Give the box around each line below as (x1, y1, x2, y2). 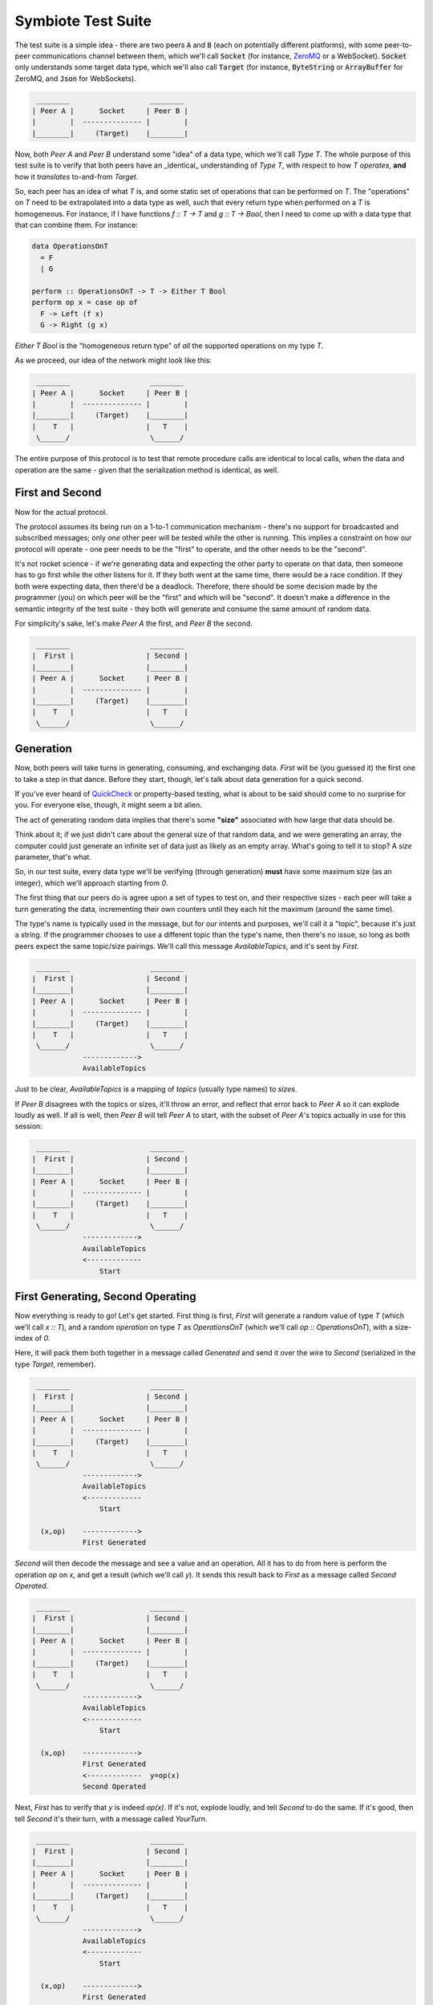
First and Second (14, 486, 102, 500)
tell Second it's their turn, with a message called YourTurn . (14, 1813, 208, 1824)
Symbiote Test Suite (14, 12, 152, 30)
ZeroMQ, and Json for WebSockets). (14, 73, 136, 83)
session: (14, 1121, 43, 1131)
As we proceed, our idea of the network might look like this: (14, 355, 212, 365)
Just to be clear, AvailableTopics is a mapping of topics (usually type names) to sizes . (14, 1084, 297, 1094)
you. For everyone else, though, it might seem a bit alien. (14, 800, 202, 810)
